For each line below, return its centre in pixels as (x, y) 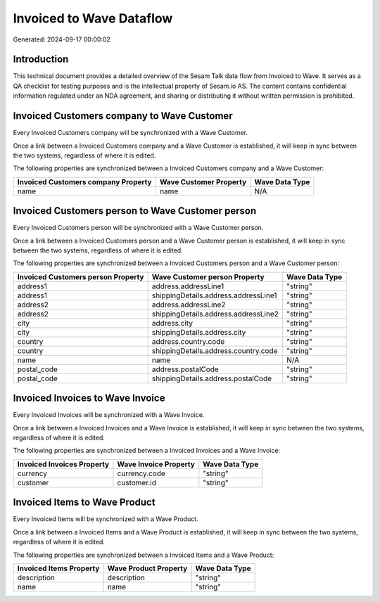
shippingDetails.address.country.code (215, 350)
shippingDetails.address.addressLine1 (214, 295)
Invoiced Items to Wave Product (84, 502)
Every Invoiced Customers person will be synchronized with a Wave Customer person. (138, 228)
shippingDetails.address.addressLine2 (215, 314)
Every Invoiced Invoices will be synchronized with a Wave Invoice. (109, 415)
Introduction (41, 59)
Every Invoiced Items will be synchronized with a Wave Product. (106, 519)
